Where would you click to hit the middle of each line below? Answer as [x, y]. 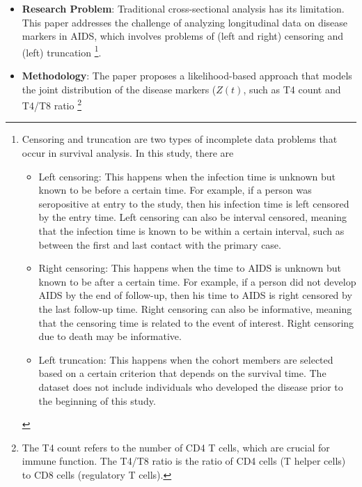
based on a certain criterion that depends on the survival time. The [182, 373]
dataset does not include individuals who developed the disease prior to [191, 386]
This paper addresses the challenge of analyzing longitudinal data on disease [185, 22]
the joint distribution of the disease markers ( [119, 89]
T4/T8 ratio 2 [52, 104]
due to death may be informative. [110, 336]
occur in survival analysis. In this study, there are [128, 153]
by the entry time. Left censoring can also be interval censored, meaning [192, 217]
